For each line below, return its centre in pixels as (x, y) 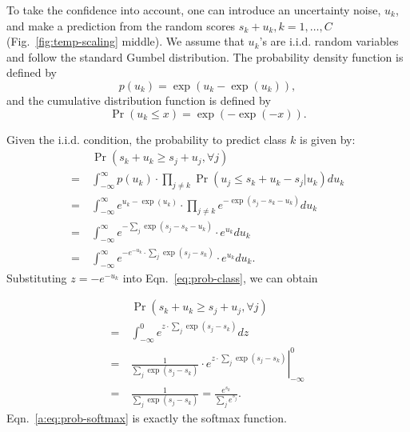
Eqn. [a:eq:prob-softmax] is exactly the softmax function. (147, 418)
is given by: (328, 139)
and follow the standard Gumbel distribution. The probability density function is (205, 56)
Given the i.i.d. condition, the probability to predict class (147, 139)
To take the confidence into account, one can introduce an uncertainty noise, (194, 10)
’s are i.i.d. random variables (329, 41)
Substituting (37, 277)
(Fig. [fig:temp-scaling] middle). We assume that (125, 41)
